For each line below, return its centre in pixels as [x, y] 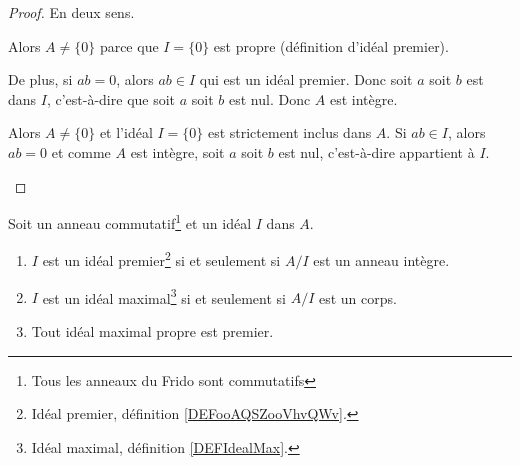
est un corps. [357, 297]
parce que [129, 45]
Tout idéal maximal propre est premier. [152, 330]
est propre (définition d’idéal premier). [331, 45]
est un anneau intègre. [381, 260]
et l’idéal [126, 132]
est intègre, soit [177, 151]
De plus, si [40, 79]
